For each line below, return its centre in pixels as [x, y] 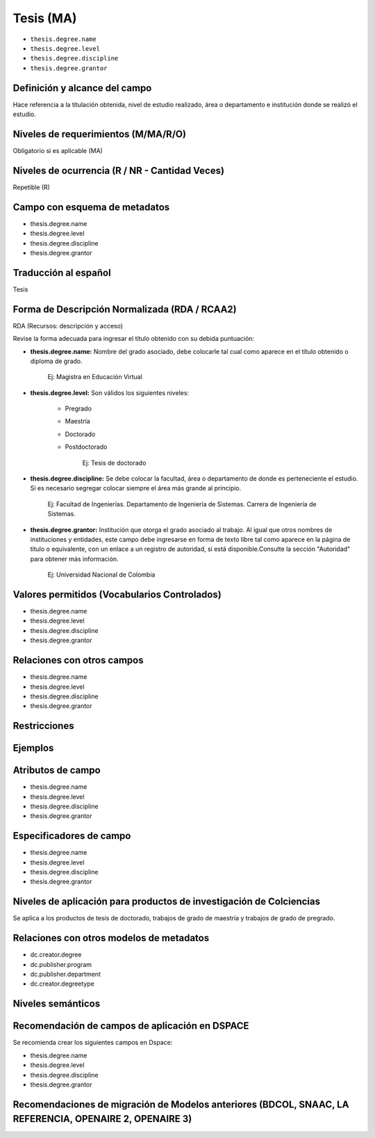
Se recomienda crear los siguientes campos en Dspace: [93, 1043]
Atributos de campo [57, 770]
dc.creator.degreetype [62, 984]
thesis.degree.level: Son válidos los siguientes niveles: [110, 392]
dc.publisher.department [65, 975]
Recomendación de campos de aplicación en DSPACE [131, 1026]
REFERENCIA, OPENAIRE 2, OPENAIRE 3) [102, 1119]
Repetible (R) [31, 187]
